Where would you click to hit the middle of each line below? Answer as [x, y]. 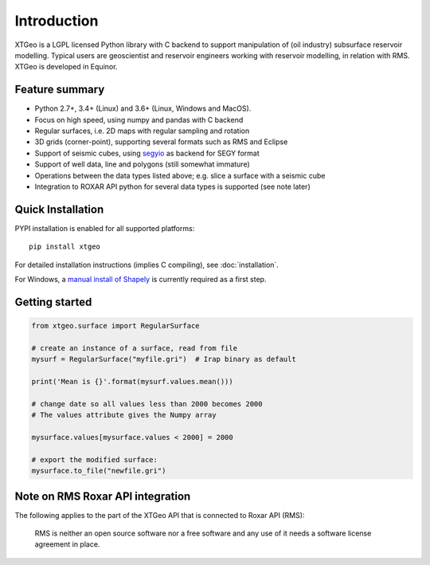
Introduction [57, 21]
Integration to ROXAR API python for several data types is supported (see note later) [172, 186]
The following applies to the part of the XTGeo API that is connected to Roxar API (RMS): [160, 515]
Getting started [53, 302]
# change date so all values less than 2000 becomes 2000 [147, 404]
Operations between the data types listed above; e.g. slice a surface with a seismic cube [180, 175]
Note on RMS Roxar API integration [103, 496]
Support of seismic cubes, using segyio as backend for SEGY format [147, 153]
